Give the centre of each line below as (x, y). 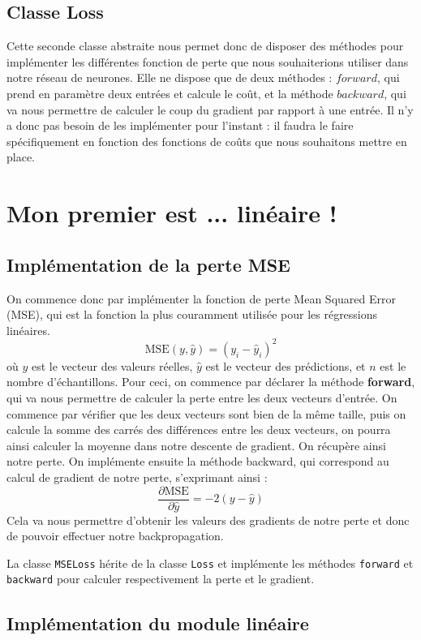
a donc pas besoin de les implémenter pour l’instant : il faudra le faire (180, 125)
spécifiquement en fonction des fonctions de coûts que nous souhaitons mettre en (207, 141)
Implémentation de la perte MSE (148, 264)
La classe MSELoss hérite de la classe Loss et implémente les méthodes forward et (210, 563)
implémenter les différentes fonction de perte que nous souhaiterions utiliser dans (208, 61)
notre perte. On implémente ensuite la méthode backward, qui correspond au (198, 461)
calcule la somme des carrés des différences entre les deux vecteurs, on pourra (199, 430)
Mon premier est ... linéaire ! (172, 213)
